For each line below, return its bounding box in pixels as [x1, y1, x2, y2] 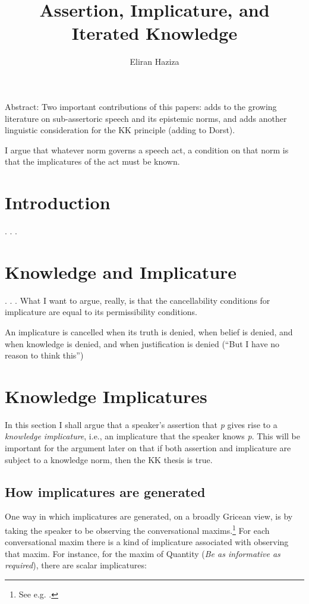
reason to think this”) [5, 349, 84, 361]
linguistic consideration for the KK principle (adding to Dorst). [5, 124, 235, 136]
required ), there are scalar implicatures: [5, 559, 147, 571]
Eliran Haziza [130, 55, 179, 68]
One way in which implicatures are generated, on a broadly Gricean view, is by [5, 510, 293, 523]
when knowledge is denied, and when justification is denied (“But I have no [5, 337, 280, 350]
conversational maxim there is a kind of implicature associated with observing [5, 536, 289, 548]
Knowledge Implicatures [5, 383, 207, 408]
